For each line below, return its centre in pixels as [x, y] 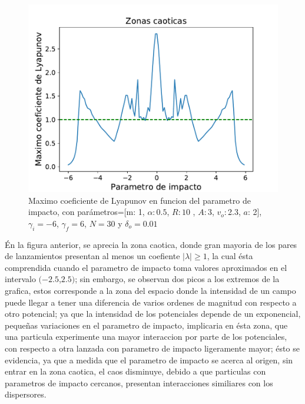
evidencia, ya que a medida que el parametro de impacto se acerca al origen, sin [149, 360]
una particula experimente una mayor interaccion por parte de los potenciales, [146, 337]
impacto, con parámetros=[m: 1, [87, 212]
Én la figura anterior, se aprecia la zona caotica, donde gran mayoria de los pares [151, 244]
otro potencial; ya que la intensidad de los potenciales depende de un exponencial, [153, 314]
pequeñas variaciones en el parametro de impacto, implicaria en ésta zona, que [146, 325]
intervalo [20, 279]
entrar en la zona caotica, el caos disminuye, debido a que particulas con [135, 371]
